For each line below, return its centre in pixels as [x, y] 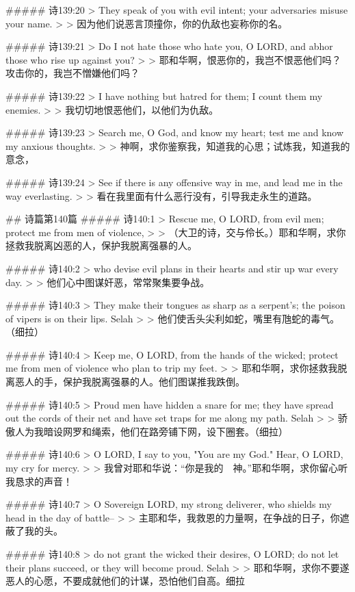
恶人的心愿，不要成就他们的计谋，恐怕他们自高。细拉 [125, 581]
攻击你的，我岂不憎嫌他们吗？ [73, 73]
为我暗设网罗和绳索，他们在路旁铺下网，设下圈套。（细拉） [156, 431]
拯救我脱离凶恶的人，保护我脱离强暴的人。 [101, 245]
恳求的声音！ [43, 481]
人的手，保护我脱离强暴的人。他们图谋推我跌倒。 [134, 382]
